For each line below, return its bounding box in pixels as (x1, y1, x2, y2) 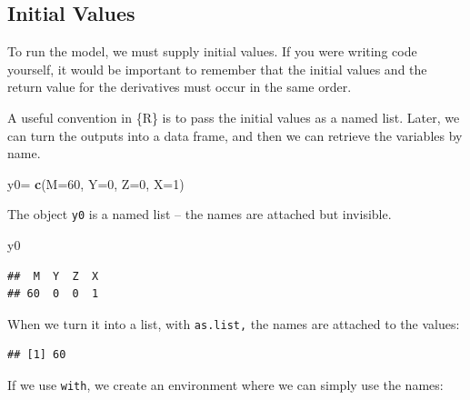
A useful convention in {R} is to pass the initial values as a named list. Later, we (7, 107, 460, 126)
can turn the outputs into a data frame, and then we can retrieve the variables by (7, 125, 463, 145)
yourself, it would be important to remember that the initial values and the (7, 59, 427, 78)
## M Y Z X (7, 269, 99, 283)
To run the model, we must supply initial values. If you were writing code (7, 42, 417, 61)
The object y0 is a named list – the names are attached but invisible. (7, 205, 392, 224)
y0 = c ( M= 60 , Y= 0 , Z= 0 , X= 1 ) (7, 174, 185, 193)
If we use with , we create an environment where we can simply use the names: (7, 375, 444, 395)
